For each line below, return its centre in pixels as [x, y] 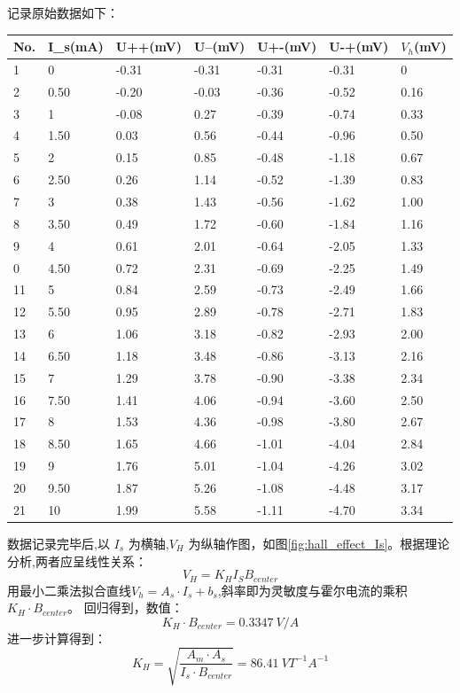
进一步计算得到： [57, 638]
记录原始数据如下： [63, 12]
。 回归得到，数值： [125, 607]
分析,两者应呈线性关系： [77, 561]
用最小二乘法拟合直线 [69, 590]
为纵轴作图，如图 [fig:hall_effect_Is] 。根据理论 [319, 543]
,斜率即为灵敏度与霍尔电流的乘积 [312, 590]
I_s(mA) [76, 47]
